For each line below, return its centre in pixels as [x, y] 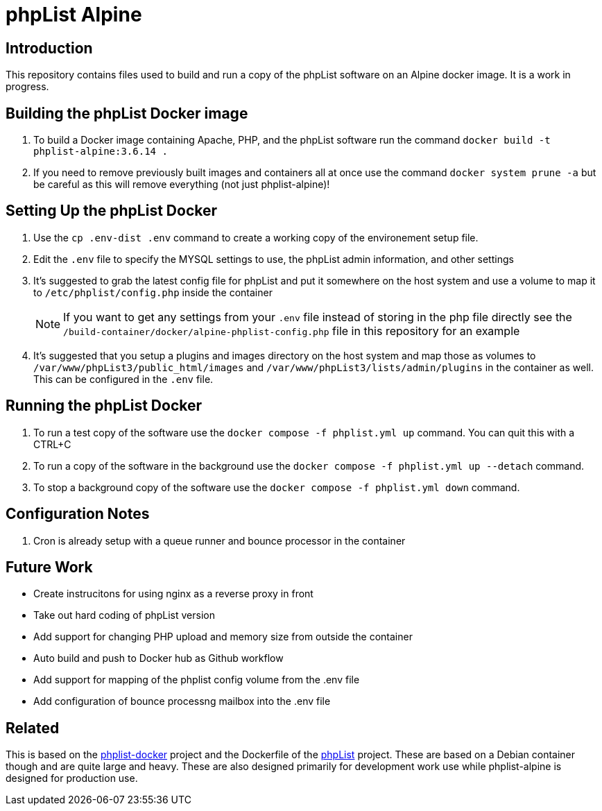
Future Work [49, 567]
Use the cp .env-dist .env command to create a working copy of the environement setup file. [256, 237]
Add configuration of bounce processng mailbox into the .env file [182, 701]
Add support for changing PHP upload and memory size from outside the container [223, 637]
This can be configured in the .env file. [123, 379]
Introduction [49, 48]
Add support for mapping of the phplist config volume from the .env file [197, 680]
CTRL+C [52, 444]
